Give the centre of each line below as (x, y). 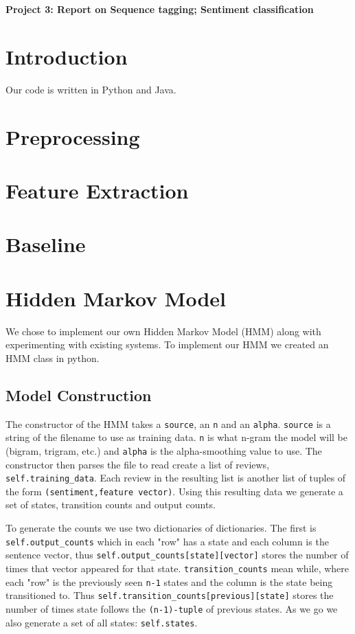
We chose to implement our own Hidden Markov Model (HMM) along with (163, 331)
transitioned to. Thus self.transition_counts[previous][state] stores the (170, 595)
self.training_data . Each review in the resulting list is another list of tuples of (176, 478)
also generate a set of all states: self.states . (102, 622)
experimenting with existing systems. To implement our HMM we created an (167, 344)
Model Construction (79, 395)
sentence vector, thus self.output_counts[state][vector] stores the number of (177, 555)
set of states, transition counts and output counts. (111, 505)
